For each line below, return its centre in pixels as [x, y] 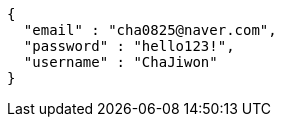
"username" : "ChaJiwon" [120, 62]
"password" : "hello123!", [129, 46]
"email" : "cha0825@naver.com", [150, 30]
